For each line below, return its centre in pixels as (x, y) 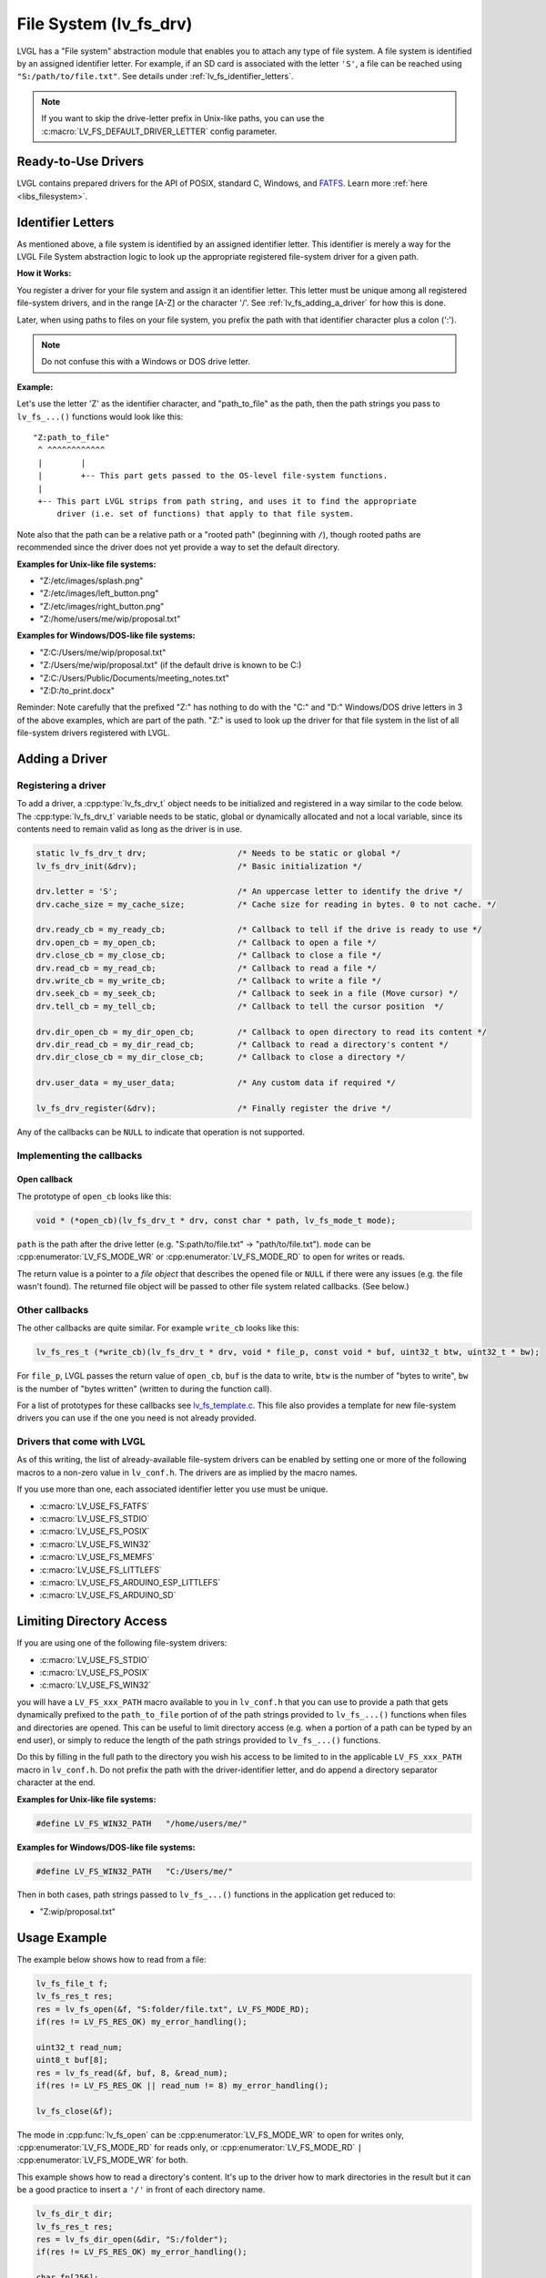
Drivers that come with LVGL (81, 1442)
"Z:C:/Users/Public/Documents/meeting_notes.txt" (134, 678)
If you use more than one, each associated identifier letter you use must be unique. (172, 1489)
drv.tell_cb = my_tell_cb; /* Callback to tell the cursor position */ (240, 1006)
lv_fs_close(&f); (75, 2111)
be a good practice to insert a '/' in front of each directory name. (141, 2190)
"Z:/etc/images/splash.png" (91, 580)
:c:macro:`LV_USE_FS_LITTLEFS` (101, 1570)
